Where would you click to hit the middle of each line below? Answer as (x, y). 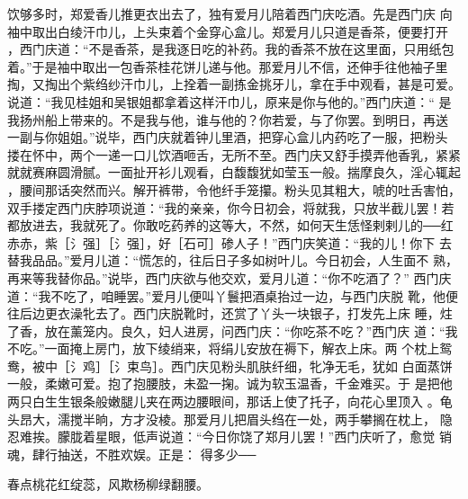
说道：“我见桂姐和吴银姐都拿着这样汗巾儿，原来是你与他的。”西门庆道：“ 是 (229, 101)
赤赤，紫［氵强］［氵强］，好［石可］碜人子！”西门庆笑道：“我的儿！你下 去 (229, 242)
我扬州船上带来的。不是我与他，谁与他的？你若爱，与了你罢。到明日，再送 (228, 119)
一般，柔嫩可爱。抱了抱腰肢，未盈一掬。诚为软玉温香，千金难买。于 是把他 (230, 383)
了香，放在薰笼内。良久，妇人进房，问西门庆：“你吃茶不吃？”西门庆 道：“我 (233, 330)
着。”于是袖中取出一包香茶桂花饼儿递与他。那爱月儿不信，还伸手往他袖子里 (228, 66)
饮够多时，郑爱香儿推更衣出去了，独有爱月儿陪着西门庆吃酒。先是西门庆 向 (230, 13)
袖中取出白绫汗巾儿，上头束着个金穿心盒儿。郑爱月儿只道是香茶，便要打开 (228, 31)
